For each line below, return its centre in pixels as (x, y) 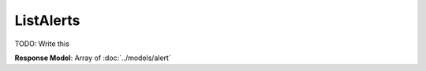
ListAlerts (47, 20)
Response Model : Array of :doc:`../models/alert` (93, 58)
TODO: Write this (42, 44)
